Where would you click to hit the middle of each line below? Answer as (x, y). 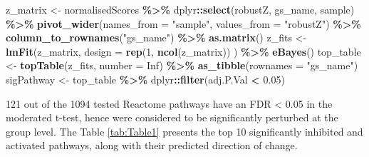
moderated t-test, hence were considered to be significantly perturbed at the (172, 117)
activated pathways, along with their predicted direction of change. (152, 145)
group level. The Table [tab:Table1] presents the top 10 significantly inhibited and (184, 131)
